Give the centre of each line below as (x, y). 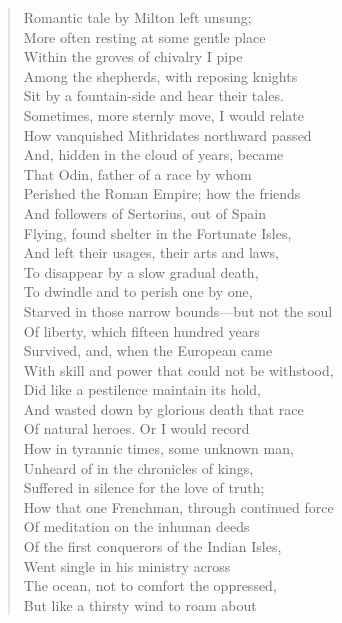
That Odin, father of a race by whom (137, 173)
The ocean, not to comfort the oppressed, (150, 585)
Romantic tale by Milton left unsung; (137, 17)
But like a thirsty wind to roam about (140, 604)
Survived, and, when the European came (148, 350)
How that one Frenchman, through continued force (178, 506)
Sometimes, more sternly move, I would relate (164, 114)
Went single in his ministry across (127, 565)
